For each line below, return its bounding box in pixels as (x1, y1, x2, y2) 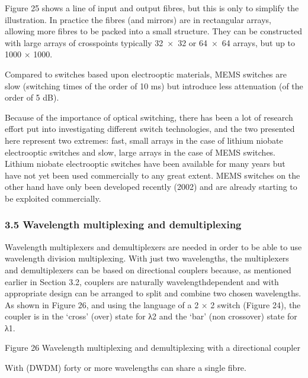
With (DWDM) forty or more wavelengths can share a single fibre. (5, 361, 246, 374)
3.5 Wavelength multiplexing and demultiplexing (5, 217, 242, 232)
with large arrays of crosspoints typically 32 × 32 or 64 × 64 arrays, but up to (5, 36, 295, 49)
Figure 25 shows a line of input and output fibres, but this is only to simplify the (5, 2, 299, 14)
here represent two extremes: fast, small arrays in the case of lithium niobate (5, 134, 283, 146)
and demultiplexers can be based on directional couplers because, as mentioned (5, 263, 291, 276)
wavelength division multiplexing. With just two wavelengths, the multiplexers (5, 252, 289, 264)
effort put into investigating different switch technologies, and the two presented (5, 122, 295, 135)
